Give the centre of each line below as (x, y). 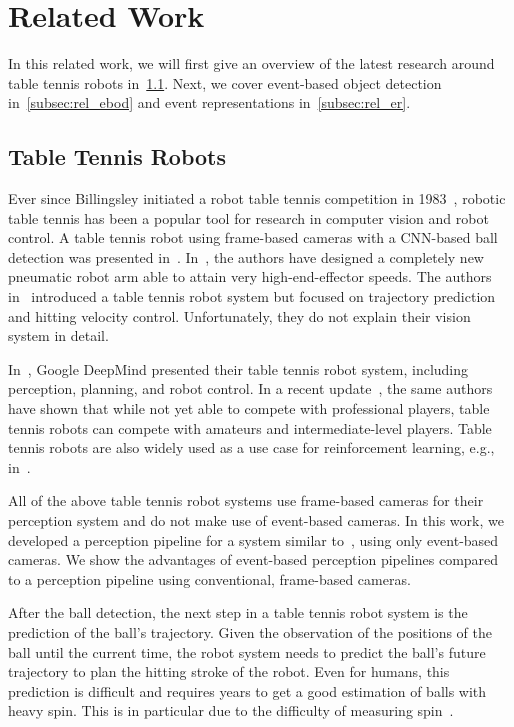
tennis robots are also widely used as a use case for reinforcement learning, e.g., (251, 447)
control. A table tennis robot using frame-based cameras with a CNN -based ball (253, 237)
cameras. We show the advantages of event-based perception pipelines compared (253, 559)
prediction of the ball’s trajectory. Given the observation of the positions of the (250, 631)
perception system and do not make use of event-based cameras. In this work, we (256, 520)
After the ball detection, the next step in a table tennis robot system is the (238, 612)
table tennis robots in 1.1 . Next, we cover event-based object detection (225, 82)
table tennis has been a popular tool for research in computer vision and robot (248, 217)
